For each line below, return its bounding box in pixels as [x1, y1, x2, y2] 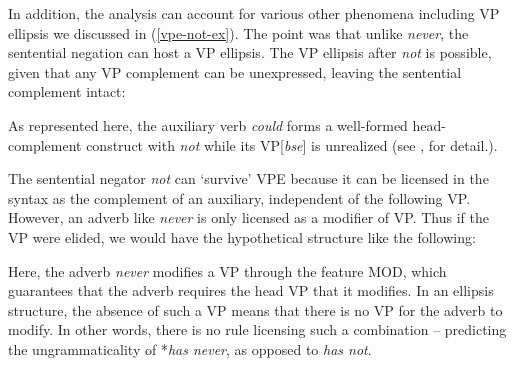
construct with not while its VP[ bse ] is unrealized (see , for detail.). [86, 134, 498, 155]
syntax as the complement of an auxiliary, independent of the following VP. [8, 187, 471, 208]
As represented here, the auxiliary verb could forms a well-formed [8, 114, 408, 135]
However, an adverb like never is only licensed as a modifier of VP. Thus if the [8, 207, 489, 228]
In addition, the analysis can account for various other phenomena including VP [8, 3, 500, 23]
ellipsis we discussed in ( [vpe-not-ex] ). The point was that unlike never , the [8, 22, 469, 43]
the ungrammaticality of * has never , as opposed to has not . [8, 338, 372, 359]
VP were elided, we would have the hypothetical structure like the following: [8, 226, 476, 247]
